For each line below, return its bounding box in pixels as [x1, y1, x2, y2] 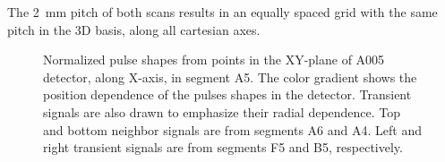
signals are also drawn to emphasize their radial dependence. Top [43, 102, 401, 121]
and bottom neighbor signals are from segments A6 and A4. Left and [43, 120, 422, 139]
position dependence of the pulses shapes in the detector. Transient [43, 85, 412, 104]
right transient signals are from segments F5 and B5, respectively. [43, 138, 403, 157]
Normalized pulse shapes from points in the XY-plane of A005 [43, 50, 385, 69]
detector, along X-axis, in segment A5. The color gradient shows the [43, 67, 417, 86]
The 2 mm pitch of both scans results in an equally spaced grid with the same [7, 3, 438, 21]
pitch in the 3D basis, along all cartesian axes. [7, 20, 261, 38]
